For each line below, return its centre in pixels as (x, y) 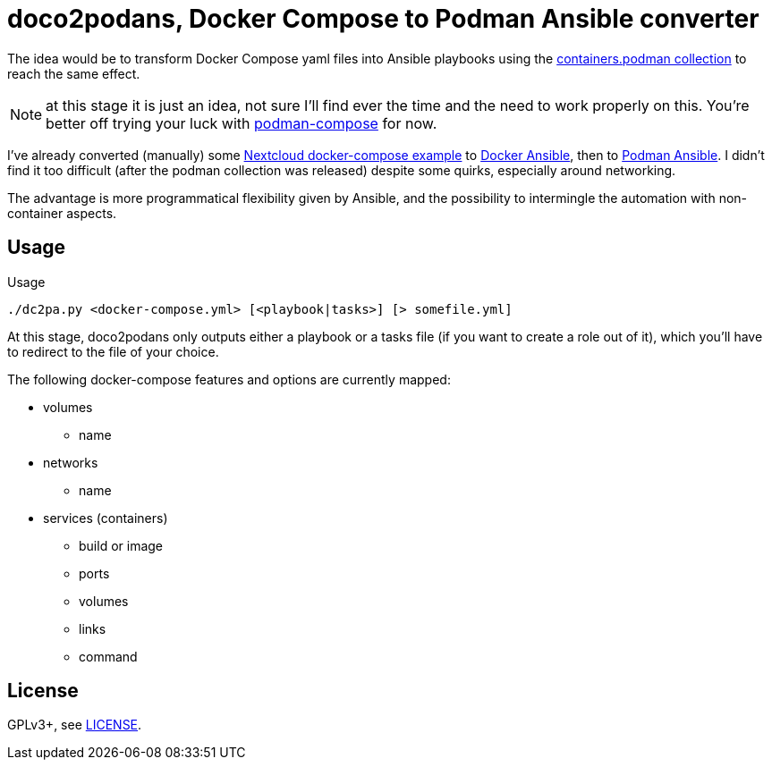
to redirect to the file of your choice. (113, 351)
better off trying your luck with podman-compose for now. (242, 123)
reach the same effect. (74, 73)
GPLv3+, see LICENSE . (75, 725)
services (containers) (106, 518)
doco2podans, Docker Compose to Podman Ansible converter (383, 19)
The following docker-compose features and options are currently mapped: (229, 379)
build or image (121, 545)
